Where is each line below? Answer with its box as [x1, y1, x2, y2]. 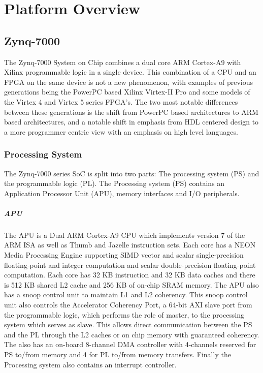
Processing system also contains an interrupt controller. [4, 359, 177, 369]
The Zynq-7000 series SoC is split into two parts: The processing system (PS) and [4, 168, 259, 178]
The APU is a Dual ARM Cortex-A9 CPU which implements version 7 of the [4, 229, 245, 240]
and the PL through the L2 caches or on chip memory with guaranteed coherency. [4, 329, 259, 339]
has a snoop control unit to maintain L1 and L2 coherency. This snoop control [4, 289, 248, 300]
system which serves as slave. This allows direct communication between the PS [4, 319, 252, 330]
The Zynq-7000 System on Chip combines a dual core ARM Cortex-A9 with [4, 56, 241, 67]
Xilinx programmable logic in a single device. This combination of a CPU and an [4, 67, 256, 77]
